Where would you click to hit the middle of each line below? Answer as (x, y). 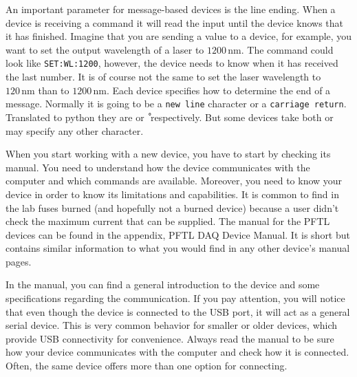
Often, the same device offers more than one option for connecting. (147, 366)
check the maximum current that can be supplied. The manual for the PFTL (168, 221)
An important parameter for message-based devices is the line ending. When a (171, 9)
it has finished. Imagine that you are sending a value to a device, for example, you (179, 36)
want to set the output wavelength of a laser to (105, 49)
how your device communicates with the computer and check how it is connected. (177, 352)
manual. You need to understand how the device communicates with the (158, 167)
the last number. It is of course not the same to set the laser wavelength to (163, 77)
